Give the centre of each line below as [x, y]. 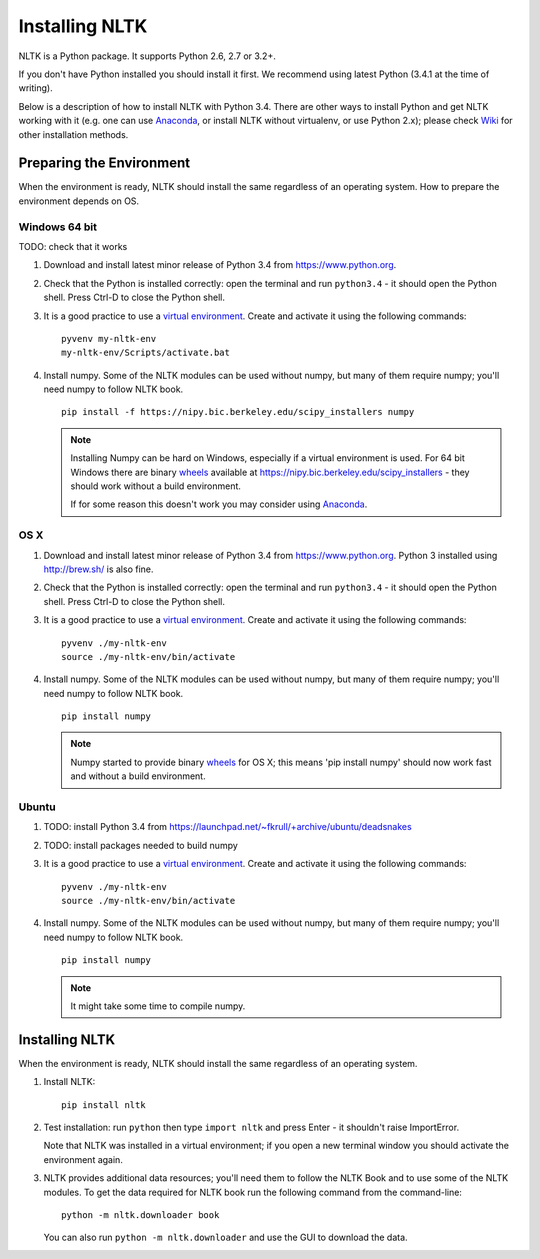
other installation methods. [73, 134]
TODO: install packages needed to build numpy [141, 845]
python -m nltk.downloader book [140, 1214]
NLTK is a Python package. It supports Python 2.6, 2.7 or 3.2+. [147, 56]
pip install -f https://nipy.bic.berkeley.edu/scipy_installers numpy [238, 412]
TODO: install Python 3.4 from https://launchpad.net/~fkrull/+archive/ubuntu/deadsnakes [227, 827]
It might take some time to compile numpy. [158, 1006]
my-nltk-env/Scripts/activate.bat [145, 353]
